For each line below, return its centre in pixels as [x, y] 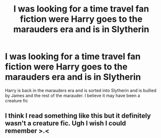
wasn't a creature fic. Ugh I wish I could [66, 123]
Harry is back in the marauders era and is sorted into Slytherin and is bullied [81, 90]
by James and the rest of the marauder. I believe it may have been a [73, 96]
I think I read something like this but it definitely [78, 116]
